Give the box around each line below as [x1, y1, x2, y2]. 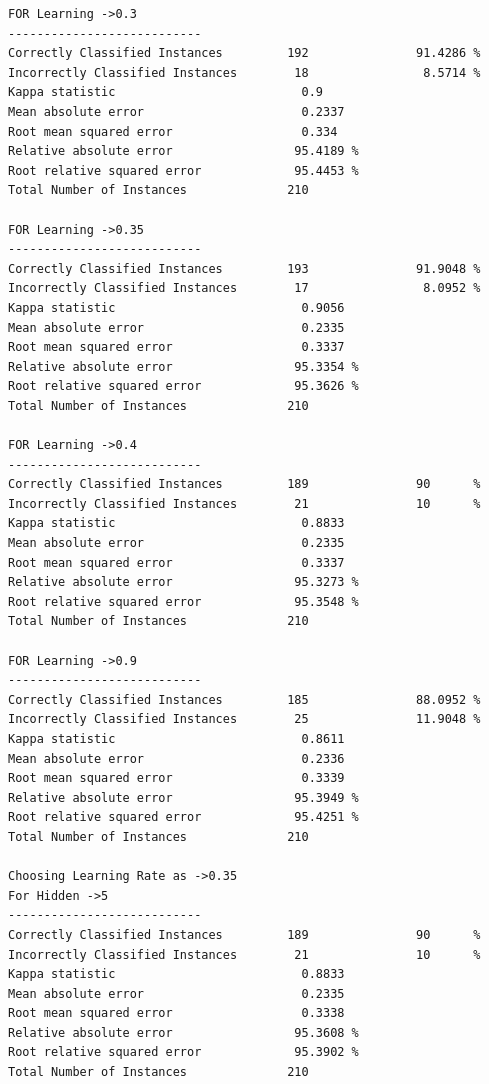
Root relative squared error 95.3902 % [8, 1045, 359, 1060]
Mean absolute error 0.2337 [8, 104, 345, 119]
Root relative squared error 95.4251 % [8, 810, 359, 825]
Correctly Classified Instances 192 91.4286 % [8, 46, 481, 61]
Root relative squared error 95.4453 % [8, 163, 359, 178]
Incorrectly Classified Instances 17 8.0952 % [8, 281, 481, 296]
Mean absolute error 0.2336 [8, 751, 345, 766]
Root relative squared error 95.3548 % [8, 594, 359, 609]
